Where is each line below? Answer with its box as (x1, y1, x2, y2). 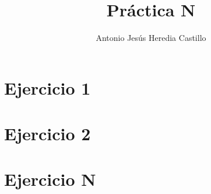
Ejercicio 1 (4, 75, 91, 99)
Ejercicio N (4, 167, 96, 191)
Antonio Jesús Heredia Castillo (96, 32, 206, 44)
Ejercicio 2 (4, 122, 91, 145)
